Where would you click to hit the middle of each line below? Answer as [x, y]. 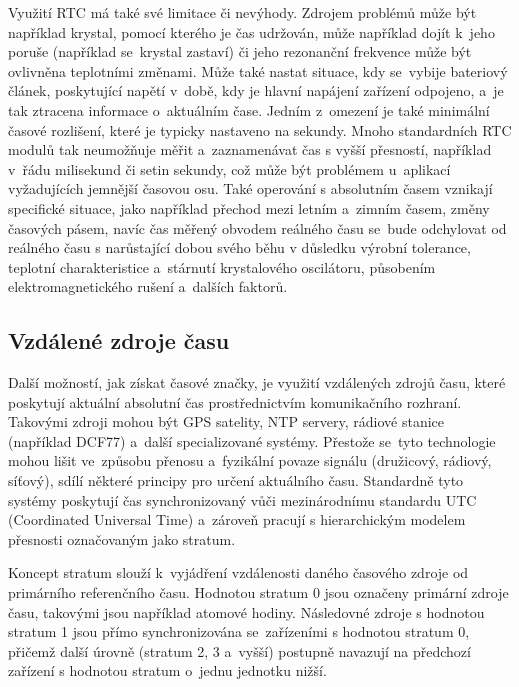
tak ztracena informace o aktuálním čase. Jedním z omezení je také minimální [249, 109]
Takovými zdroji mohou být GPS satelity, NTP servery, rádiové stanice [226, 421]
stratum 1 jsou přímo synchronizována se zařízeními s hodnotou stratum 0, [239, 631]
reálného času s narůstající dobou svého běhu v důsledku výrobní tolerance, [239, 247]
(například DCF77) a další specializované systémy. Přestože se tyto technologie [252, 440]
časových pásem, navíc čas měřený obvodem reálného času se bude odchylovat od [257, 227]
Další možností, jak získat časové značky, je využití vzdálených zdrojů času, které [257, 382]
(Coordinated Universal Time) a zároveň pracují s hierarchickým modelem [237, 519]
